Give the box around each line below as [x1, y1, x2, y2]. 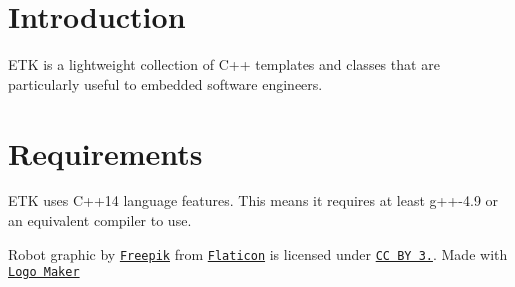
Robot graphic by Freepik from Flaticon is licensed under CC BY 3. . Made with [8, 243, 508, 264]
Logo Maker [8, 265, 80, 280]
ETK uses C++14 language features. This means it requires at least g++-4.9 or [8, 190, 499, 211]
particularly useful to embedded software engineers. [8, 73, 323, 94]
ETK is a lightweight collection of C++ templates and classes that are [8, 54, 440, 75]
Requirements [8, 132, 203, 173]
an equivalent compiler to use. [8, 210, 192, 231]
